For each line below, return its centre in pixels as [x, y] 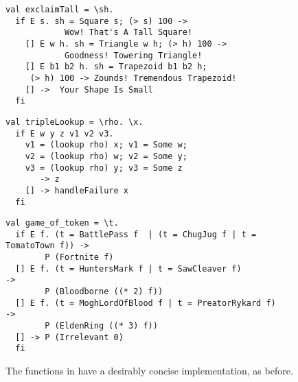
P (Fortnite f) [79, 258]
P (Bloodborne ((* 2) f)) [104, 292]
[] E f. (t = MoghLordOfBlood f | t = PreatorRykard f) [146, 303]
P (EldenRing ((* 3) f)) [101, 326]
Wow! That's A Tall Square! [128, 33]
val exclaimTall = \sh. [60, 10]
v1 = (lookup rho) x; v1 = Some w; [106, 145]
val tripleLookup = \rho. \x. [74, 122]
